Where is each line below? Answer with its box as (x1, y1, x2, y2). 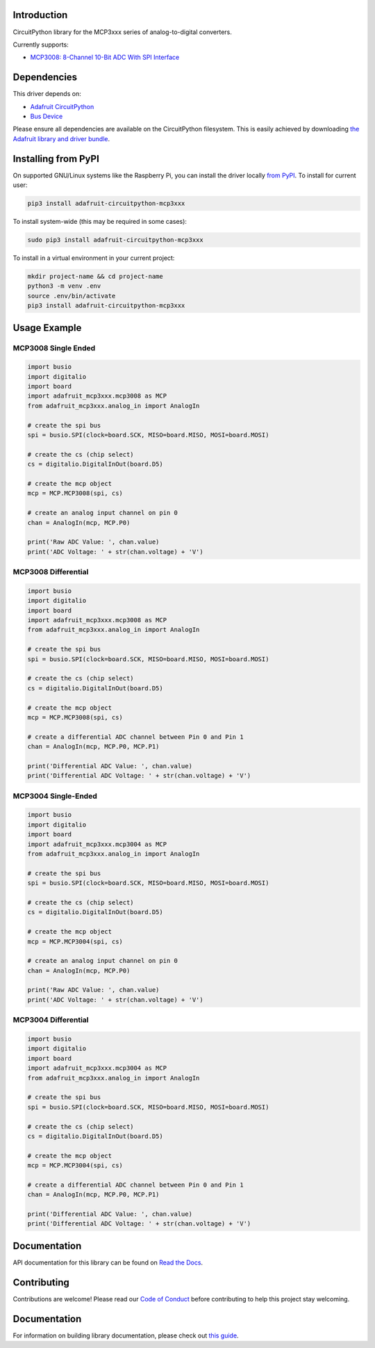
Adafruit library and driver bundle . (12, 134, 110, 143)
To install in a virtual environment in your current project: (12, 254, 175, 262)
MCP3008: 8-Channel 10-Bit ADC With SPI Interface (30, 53, 180, 62)
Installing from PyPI (12, 153, 100, 165)
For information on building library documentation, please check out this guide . (12, 1331, 239, 1340)
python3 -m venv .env (27, 282, 101, 290)
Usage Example (12, 322, 82, 334)
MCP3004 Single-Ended (12, 791, 97, 801)
